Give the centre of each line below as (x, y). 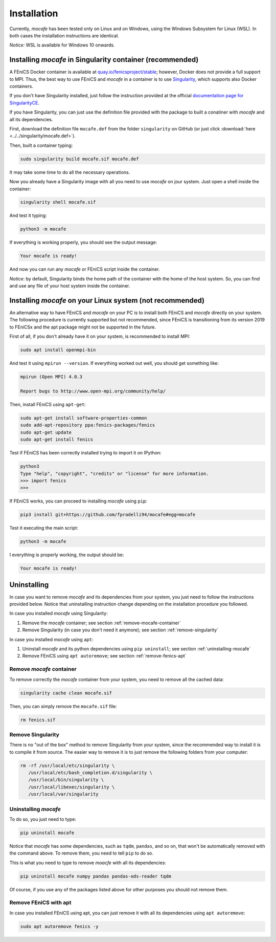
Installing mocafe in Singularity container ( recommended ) (104, 60)
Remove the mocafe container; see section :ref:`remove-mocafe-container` (101, 623)
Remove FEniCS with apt (40, 903)
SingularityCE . (24, 103)
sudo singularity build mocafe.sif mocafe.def (79, 159)
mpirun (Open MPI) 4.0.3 (51, 377)
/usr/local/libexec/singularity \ (72, 787)
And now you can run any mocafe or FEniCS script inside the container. (85, 269)
